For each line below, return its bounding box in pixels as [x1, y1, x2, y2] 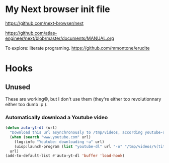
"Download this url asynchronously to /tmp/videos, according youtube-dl [10, 130, 167, 135]
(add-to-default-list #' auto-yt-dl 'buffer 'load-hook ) [5, 153, 125, 158]
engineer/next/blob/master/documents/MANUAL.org [5, 35, 114, 41]
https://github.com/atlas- [5, 30, 57, 36]
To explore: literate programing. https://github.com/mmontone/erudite [5, 45, 150, 51]
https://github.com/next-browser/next [5, 20, 84, 26]
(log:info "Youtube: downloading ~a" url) [14, 139, 105, 144]
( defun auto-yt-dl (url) [5, 125, 57, 130]
